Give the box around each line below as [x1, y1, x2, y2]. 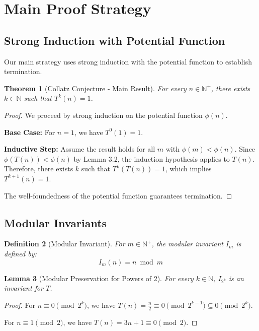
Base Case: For [4, 126, 55, 137]
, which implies [165, 163, 212, 174]
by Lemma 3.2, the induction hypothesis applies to [73, 153, 230, 164]
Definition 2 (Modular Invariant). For [4, 238, 125, 249]
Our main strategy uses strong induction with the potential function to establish [4, 56, 252, 67]
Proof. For [4, 299, 36, 310]
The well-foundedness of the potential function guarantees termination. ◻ [4, 190, 232, 201]
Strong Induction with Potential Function [4, 32, 225, 48]
